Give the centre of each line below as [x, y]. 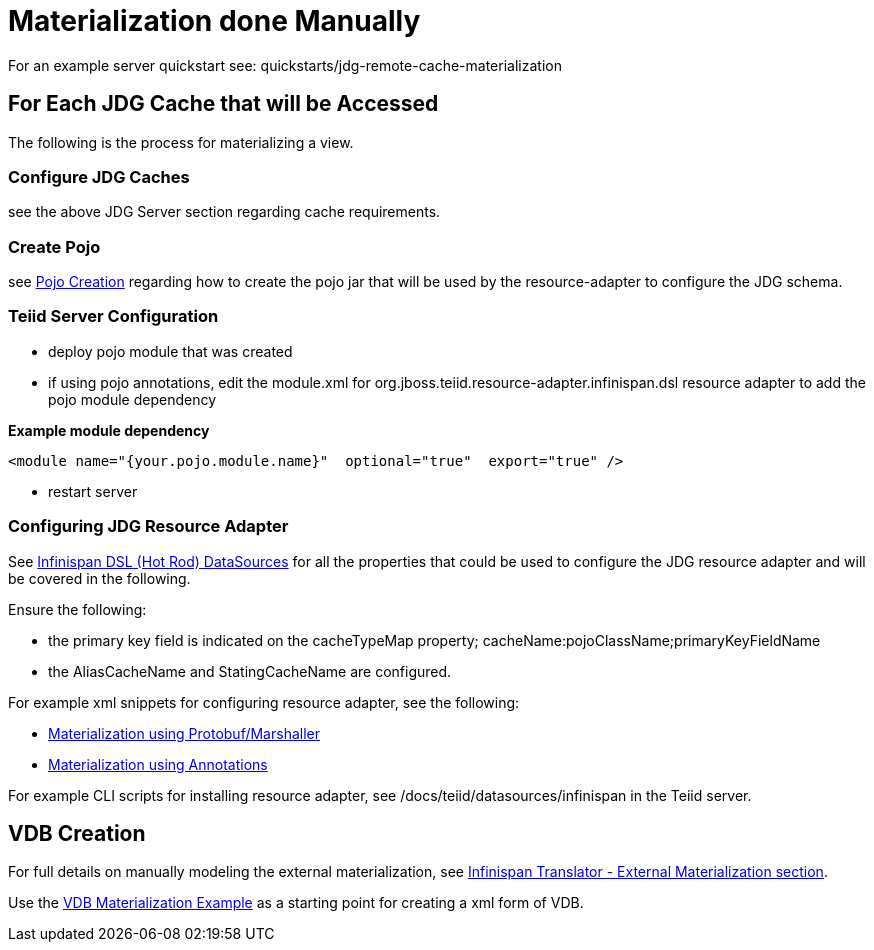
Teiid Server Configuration [113, 316]
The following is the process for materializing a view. [181, 142]
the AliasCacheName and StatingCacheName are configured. [250, 671]
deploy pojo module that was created [170, 351]
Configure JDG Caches [99, 176]
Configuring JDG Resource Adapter [148, 526]
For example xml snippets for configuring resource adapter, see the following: [264, 702]
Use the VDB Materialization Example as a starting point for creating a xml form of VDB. [296, 903]
